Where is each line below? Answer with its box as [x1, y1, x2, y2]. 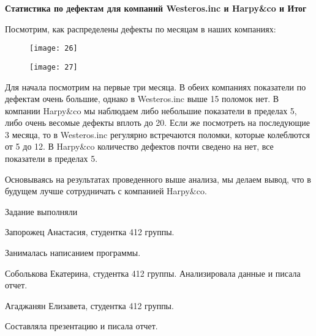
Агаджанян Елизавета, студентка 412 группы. [5, 299, 174, 312]
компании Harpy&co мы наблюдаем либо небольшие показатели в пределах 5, [5, 104, 297, 117]
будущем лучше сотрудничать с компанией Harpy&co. [5, 184, 207, 197]
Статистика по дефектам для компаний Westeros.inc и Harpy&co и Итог [5, 2, 307, 14]
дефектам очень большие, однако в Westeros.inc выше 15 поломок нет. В [5, 92, 279, 105]
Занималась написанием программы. [5, 246, 141, 259]
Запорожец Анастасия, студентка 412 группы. [5, 225, 175, 238]
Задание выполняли [5, 205, 78, 217]
